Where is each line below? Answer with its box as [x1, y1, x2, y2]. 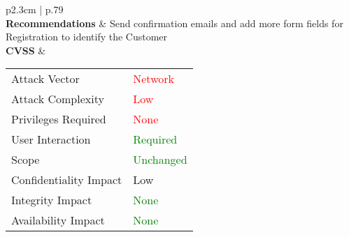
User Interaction [11, 131, 91, 148]
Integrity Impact [11, 192, 92, 208]
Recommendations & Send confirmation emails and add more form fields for [6, 15, 343, 30]
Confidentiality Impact [11, 171, 122, 188]
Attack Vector [11, 70, 80, 87]
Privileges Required [11, 111, 106, 128]
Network [133, 70, 174, 87]
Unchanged [133, 151, 187, 168]
